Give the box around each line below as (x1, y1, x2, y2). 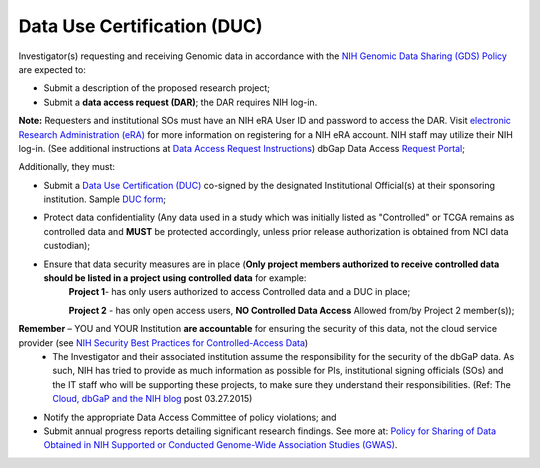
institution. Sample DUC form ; (43, 193, 167, 205)
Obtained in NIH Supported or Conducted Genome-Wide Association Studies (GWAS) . (43, 439, 398, 451)
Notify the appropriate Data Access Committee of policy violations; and (43, 411, 337, 423)
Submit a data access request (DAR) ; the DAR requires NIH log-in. (43, 96, 318, 108)
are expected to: (18, 63, 87, 75)
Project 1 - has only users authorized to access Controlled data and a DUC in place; (68, 286, 411, 298)
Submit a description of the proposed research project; (43, 82, 270, 94)
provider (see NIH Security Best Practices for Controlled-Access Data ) (18, 336, 309, 349)
